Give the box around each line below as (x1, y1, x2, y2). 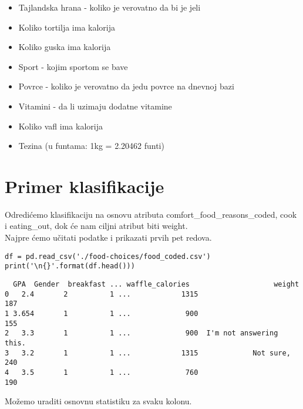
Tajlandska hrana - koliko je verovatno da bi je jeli (18, 1, 201, 13)
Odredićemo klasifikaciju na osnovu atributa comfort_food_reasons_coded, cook (5, 208, 297, 220)
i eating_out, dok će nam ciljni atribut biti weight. (5, 220, 188, 232)
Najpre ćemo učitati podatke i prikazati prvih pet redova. (5, 231, 212, 244)
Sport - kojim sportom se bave (18, 60, 128, 72)
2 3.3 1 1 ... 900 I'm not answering (5, 329, 278, 338)
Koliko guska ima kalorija (18, 41, 111, 53)
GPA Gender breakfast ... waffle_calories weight (13, 280, 299, 288)
